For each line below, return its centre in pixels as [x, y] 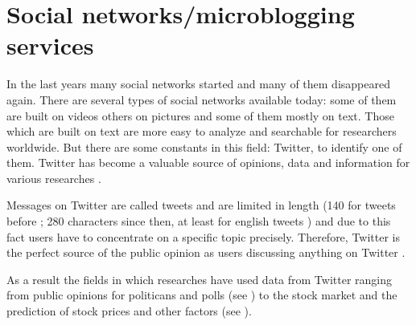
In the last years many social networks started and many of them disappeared [198, 84]
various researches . [54, 178]
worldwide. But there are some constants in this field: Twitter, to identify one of [204, 146]
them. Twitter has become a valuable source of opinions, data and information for [208, 162]
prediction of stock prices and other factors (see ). [129, 311]
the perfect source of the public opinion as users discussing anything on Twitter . [206, 252]
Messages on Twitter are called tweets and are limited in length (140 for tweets [201, 205]
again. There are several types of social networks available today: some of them [202, 99]
